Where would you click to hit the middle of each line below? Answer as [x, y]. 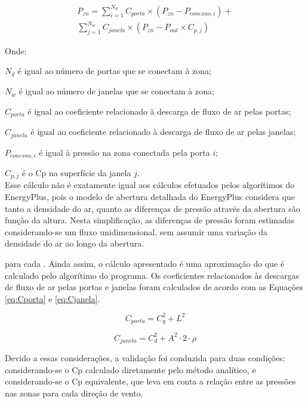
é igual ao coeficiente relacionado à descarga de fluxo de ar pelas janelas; [163, 132]
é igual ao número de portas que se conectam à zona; [114, 71]
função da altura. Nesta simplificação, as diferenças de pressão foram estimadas [150, 220]
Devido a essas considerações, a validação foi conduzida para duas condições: [145, 358]
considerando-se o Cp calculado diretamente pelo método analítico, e [130, 369]
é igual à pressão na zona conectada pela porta [124, 152]
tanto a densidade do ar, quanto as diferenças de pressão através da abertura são [153, 208]
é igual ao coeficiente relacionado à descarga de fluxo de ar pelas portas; [159, 111]
